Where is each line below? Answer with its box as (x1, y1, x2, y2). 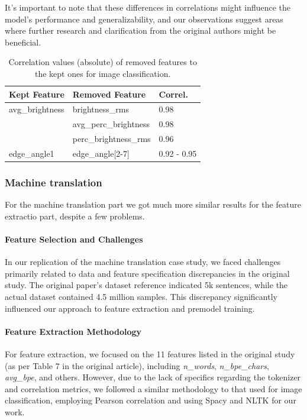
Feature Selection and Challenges (5, 233, 143, 245)
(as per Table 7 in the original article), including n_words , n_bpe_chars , (5, 359, 269, 371)
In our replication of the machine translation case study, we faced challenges (5, 256, 281, 268)
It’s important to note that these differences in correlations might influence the (5, 1, 291, 13)
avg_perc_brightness (72, 118, 150, 130)
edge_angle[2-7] (72, 147, 130, 159)
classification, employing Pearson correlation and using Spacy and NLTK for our (5, 394, 296, 406)
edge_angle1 (9, 147, 54, 159)
